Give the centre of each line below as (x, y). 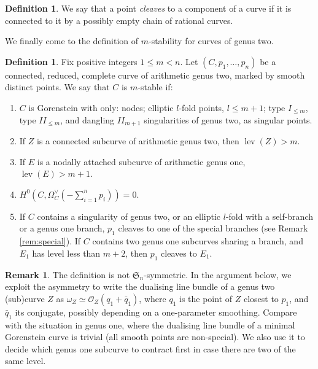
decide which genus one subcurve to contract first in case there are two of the (150, 348)
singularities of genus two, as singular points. (228, 119)
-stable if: (155, 87)
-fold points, (201, 107)
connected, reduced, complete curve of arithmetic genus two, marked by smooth (155, 75)
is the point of (206, 298)
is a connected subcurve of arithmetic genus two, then (138, 141)
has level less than (66, 253)
